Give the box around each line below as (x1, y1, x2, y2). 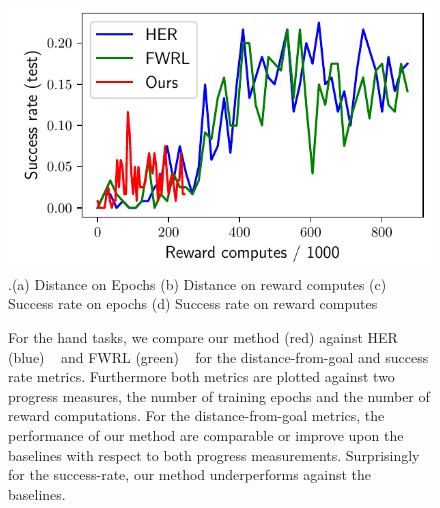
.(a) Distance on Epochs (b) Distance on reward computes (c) (8, 273, 387, 294)
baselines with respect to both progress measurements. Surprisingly (8, 444, 420, 465)
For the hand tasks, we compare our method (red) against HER (8, 326, 398, 347)
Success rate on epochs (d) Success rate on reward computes (8, 293, 378, 314)
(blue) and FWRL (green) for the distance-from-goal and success (8, 346, 429, 367)
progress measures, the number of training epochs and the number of (8, 385, 430, 406)
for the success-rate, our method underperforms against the (8, 464, 372, 485)
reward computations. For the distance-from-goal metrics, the (8, 405, 385, 426)
